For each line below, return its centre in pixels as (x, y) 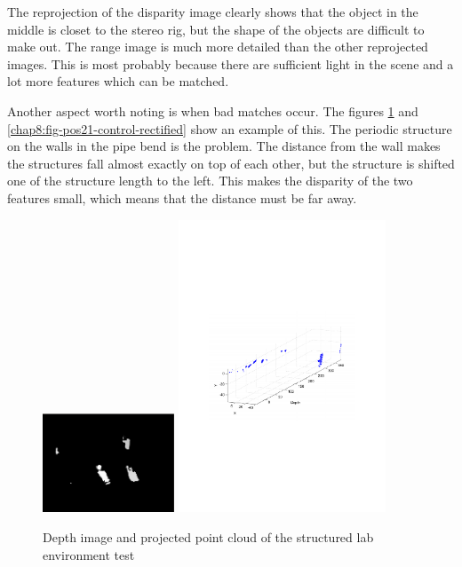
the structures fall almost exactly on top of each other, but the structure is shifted (231, 163)
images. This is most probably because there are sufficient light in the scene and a (231, 63)
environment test (89, 554)
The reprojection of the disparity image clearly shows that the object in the (213, 12)
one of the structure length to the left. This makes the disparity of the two (210, 181)
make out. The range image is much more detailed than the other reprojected (218, 47)
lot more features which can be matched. (118, 81)
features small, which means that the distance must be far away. (182, 197)
